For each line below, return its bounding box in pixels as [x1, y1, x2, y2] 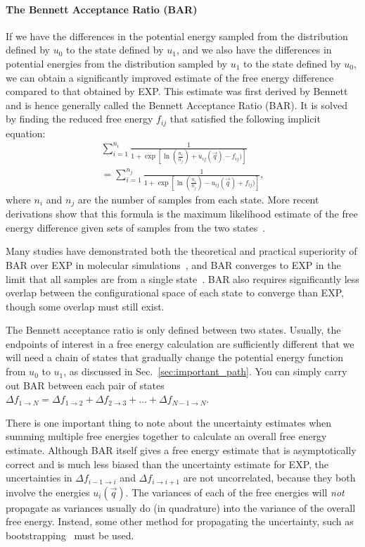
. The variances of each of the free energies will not [125, 484, 345, 499]
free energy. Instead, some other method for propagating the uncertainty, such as [6, 514, 354, 529]
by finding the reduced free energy [6, 111, 153, 126]
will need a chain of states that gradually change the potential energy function [6, 350, 344, 365]
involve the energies [6, 484, 90, 499]
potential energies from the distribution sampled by [6, 56, 227, 70]
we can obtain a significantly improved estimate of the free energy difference [6, 70, 334, 84]
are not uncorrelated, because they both [183, 470, 356, 485]
